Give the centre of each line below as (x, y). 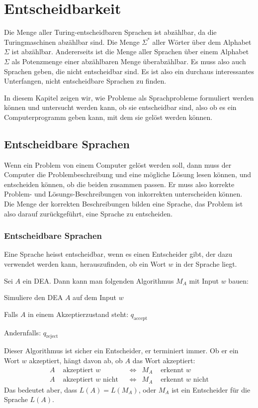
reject (52, 337)
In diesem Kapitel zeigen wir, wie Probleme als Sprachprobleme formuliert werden (129, 97)
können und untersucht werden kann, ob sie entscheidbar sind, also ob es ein (120, 107)
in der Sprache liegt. (206, 264)
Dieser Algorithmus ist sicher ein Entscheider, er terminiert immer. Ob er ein (121, 351)
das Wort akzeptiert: (164, 360)
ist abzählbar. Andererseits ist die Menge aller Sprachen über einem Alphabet (130, 51)
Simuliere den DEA (34, 297)
